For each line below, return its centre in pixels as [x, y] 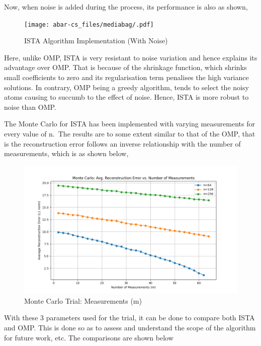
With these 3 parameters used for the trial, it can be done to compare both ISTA [129, 318]
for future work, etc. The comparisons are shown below [89, 337]
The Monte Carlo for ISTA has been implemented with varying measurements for [129, 124]
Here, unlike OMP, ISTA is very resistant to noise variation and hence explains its [131, 57]
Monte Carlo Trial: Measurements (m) [83, 300]
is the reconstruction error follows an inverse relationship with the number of [122, 143]
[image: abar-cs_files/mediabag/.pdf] [89, 24]
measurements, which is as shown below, [66, 153]
